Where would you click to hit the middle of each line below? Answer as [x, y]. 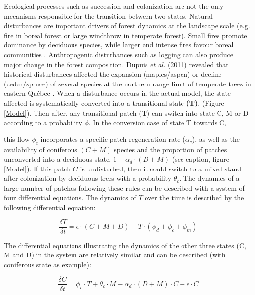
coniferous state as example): [48, 264]
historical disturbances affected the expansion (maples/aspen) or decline [113, 74]
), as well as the [216, 139]
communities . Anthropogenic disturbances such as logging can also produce [119, 54]
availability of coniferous [41, 149]
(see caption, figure [200, 159]
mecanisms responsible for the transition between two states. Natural [108, 16]
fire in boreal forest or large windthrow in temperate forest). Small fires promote [126, 35]
